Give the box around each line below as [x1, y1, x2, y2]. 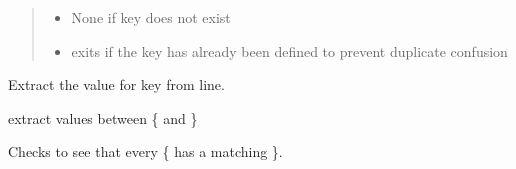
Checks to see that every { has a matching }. [8, 141, 283, 162]
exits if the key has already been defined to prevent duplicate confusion [71, 40, 508, 61]
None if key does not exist [71, 7, 231, 27]
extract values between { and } [8, 107, 198, 128]
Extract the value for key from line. [8, 74, 225, 95]
